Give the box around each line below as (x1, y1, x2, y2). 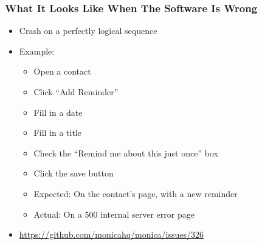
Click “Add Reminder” (33, 86, 119, 98)
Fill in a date (33, 106, 83, 118)
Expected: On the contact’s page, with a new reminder (33, 187, 238, 200)
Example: (19, 44, 55, 57)
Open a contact (33, 65, 91, 78)
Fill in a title (33, 126, 81, 139)
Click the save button (33, 167, 114, 180)
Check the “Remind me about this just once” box (33, 146, 218, 159)
